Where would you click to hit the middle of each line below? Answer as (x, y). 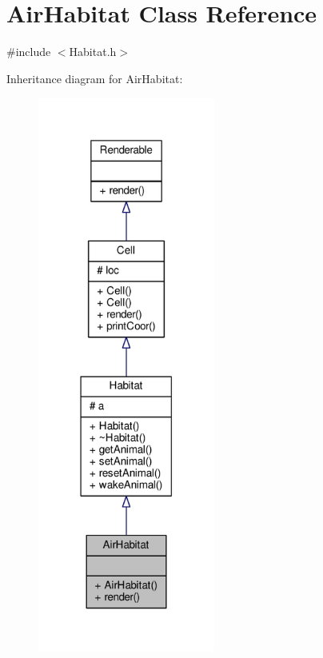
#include (29, 52)
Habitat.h (93, 52)
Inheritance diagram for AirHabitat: (95, 78)
